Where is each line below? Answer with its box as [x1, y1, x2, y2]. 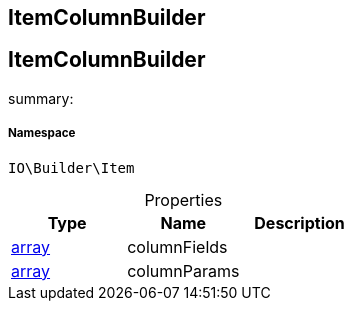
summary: [8, 89, 74, 107]
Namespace [8, 126, 76, 141]
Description [254, 212, 345, 233]
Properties [144, 189, 223, 210]
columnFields [127, 236, 228, 257]
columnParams [127, 260, 240, 281]
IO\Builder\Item [8, 159, 135, 176]
